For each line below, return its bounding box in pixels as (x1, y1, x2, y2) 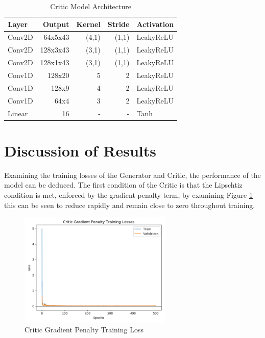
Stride (107, 18, 130, 29)
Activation (136, 18, 174, 29)
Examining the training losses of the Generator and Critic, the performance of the (4, 169, 261, 180)
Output (42, 18, 69, 29)
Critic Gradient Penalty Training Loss (25, 324, 143, 335)
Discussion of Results (4, 140, 156, 161)
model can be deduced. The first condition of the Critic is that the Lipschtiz (4, 179, 243, 190)
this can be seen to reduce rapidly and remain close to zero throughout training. (4, 199, 255, 210)
